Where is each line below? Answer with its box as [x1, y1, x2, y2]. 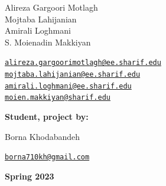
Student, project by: [5, 110, 89, 122]
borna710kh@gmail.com [5, 153, 90, 162]
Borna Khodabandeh [5, 130, 80, 142]
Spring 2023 [5, 169, 54, 182]
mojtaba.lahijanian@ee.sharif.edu [5, 70, 141, 79]
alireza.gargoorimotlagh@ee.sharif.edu [5, 58, 161, 67]
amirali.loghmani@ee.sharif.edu [5, 81, 132, 90]
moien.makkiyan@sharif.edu [5, 93, 110, 102]
